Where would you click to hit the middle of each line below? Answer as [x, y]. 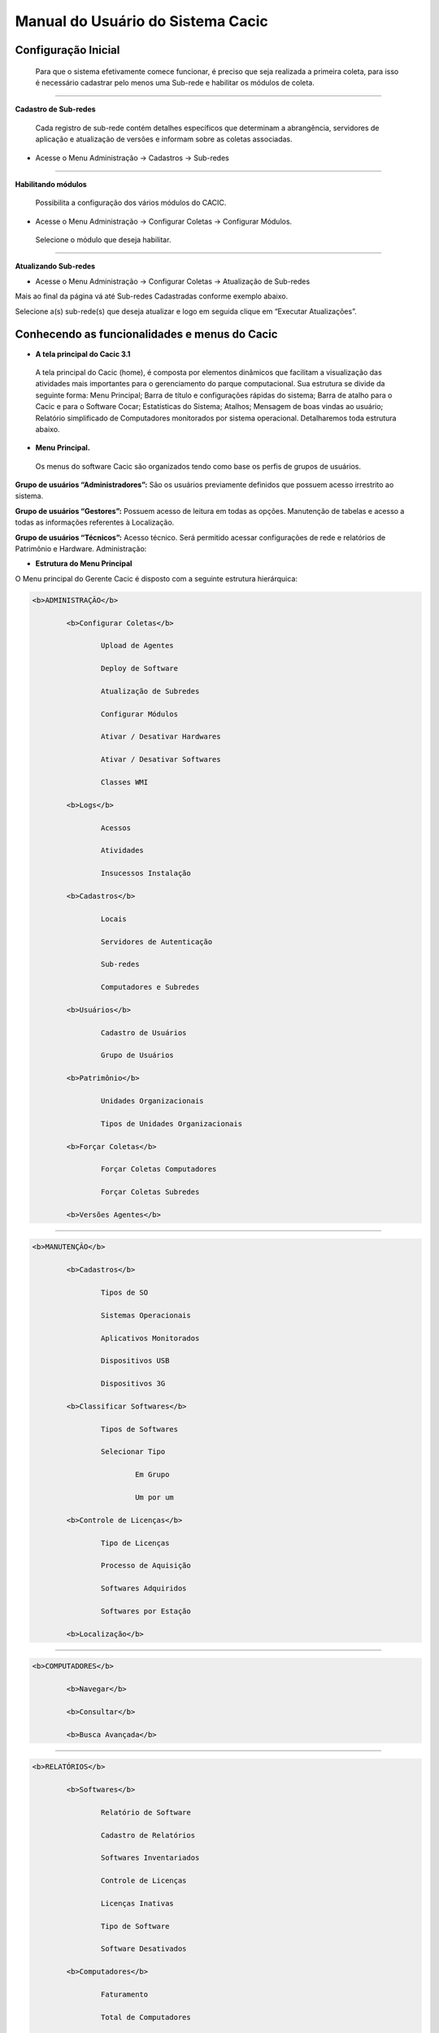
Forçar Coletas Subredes [150, 1192]
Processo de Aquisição [146, 1566]
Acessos [116, 828]
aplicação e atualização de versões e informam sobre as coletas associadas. [164, 139]
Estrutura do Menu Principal [84, 564]
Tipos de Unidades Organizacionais [172, 1123]
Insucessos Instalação [146, 873]
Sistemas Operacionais [146, 1315]
